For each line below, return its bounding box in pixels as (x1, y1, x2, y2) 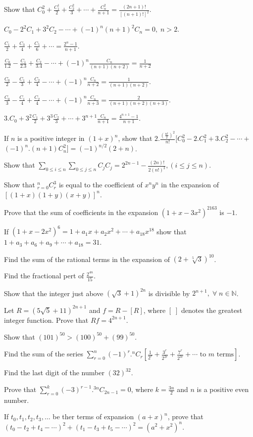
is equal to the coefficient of (58, 179, 143, 190)
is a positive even (197, 384, 249, 394)
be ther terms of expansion (52, 411, 134, 422)
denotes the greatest (181, 305, 243, 315)
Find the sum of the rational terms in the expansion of (4, 254, 170, 264)
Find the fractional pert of (4, 270, 84, 281)
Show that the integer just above (4, 288, 103, 298)
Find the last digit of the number (4, 367, 104, 378)
